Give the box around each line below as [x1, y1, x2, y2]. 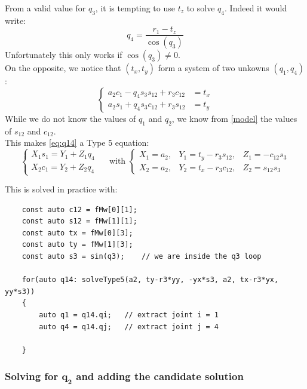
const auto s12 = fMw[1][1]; [22, 217, 137, 226]
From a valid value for [5, 2, 86, 14]
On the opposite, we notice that [5, 62, 121, 74]
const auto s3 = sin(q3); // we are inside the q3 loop [22, 252, 262, 261]
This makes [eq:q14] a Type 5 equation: [5, 136, 149, 149]
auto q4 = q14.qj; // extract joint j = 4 [39, 322, 219, 331]
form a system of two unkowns [158, 62, 269, 74]
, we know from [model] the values [171, 112, 297, 124]
